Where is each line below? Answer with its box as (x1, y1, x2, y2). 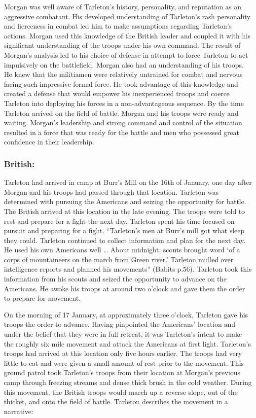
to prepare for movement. (4, 293, 81, 303)
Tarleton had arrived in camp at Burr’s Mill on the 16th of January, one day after (4, 177, 252, 187)
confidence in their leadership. (4, 137, 94, 147)
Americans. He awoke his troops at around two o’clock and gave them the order (4, 283, 245, 293)
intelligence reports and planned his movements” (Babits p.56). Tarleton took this (4, 264, 252, 274)
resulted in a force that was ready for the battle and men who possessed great (4, 127, 240, 137)
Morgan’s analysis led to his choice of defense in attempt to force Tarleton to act (4, 49, 248, 60)
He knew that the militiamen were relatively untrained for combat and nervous (4, 69, 243, 79)
